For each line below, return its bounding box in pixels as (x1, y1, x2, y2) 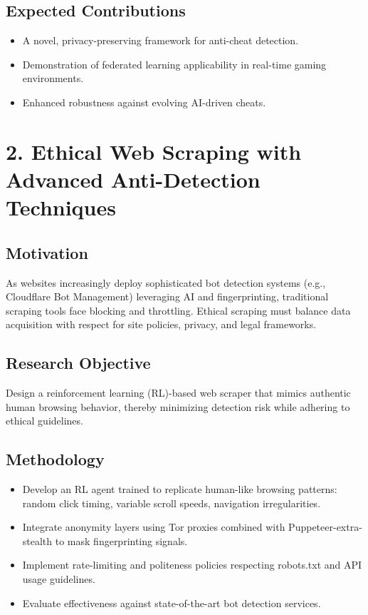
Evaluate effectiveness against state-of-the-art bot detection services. (22, 595, 321, 610)
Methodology (6, 448, 105, 470)
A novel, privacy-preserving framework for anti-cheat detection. (22, 33, 299, 48)
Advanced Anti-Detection (6, 164, 261, 193)
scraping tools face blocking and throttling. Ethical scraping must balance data (6, 303, 351, 317)
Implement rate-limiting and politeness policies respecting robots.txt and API (22, 557, 362, 572)
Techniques (6, 193, 116, 222)
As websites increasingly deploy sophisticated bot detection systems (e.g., (6, 275, 326, 290)
